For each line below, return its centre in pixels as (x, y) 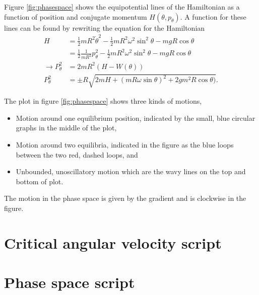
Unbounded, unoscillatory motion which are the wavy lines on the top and (131, 171)
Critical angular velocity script (113, 242)
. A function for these (213, 16)
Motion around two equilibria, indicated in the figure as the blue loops (125, 145)
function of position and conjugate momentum (76, 16)
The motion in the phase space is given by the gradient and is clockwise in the (125, 198)
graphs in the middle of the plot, (66, 128)
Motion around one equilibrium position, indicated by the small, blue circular (136, 118)
